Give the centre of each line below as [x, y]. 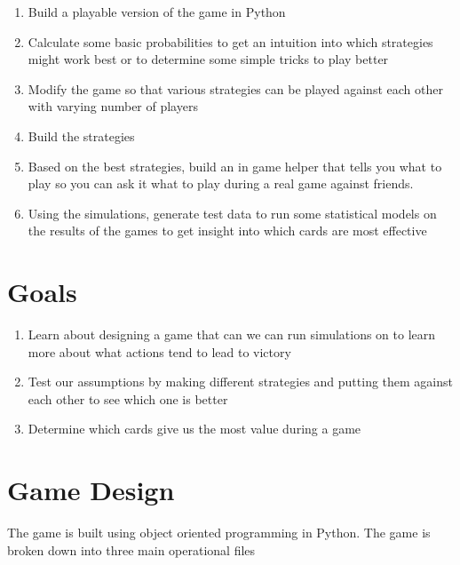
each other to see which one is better [128, 398]
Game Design [91, 490]
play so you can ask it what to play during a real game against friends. [221, 183]
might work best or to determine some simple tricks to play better [208, 59]
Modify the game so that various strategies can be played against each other [235, 88]
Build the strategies [81, 135]
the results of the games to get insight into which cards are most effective [227, 231]
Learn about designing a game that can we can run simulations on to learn [232, 334]
